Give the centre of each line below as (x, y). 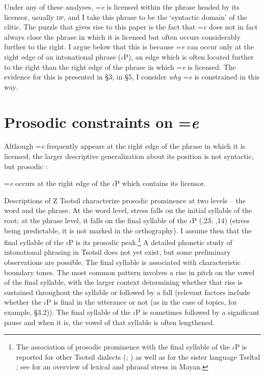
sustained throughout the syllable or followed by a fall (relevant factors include (127, 292)
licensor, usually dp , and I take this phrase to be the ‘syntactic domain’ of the (126, 17)
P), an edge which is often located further (189, 56)
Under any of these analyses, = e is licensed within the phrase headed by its (122, 7)
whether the (23, 302)
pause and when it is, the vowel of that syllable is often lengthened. (109, 322)
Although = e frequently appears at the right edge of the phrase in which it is (125, 146)
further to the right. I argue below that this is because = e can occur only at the (129, 47)
